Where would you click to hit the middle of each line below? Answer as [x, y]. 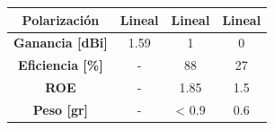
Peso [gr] [61, 109]
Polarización [61, 19]
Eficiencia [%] [61, 65]
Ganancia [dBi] [61, 43]
